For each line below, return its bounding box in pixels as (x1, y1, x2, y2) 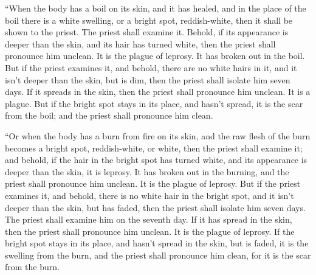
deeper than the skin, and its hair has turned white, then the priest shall (5, 37, 276, 50)
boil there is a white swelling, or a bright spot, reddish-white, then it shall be (5, 13, 293, 26)
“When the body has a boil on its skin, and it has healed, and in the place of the (5, 2, 306, 14)
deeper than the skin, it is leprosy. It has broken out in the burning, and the (5, 165, 289, 178)
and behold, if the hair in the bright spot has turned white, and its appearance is (5, 153, 307, 166)
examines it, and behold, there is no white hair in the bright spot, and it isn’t (5, 189, 294, 201)
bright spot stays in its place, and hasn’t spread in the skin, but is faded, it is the (5, 237, 309, 249)
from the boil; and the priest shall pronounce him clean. (5, 109, 213, 122)
